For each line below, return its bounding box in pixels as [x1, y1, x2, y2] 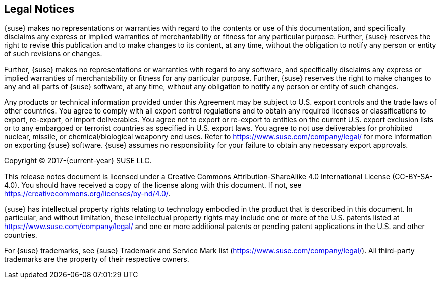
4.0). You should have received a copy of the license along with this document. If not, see [4, 181, 302, 190]
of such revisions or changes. [4, 49, 102, 59]
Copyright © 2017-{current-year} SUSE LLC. [4, 156, 152, 165]
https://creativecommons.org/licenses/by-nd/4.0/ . [4, 189, 171, 198]
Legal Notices [4, 3, 75, 15]
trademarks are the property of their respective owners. [4, 255, 189, 264]
